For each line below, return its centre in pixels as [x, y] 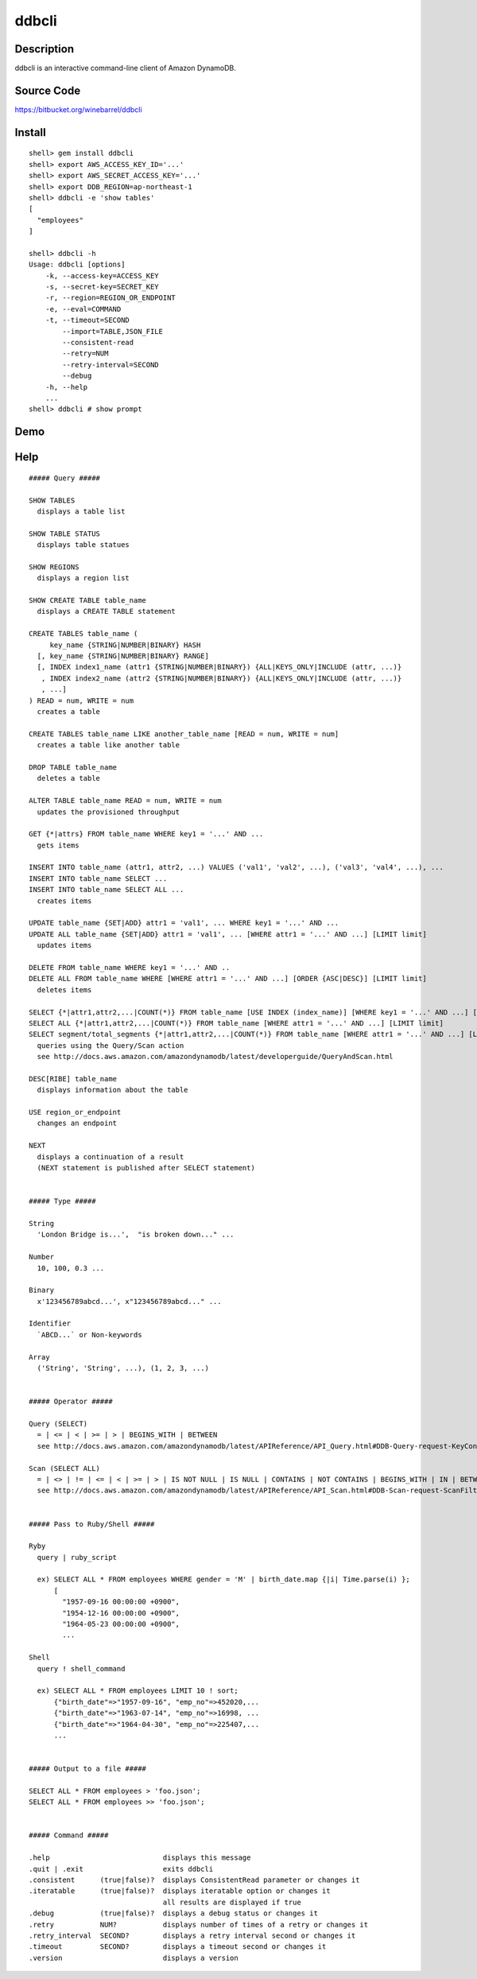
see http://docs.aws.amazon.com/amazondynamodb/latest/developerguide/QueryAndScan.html [215, 1057]
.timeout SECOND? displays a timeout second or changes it [178, 1947]
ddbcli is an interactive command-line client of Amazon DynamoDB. [125, 68]
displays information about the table [112, 1090]
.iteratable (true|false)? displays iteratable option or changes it [180, 1891]
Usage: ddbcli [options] [77, 265]
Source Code [48, 90]
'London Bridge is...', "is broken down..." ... [136, 1235]
